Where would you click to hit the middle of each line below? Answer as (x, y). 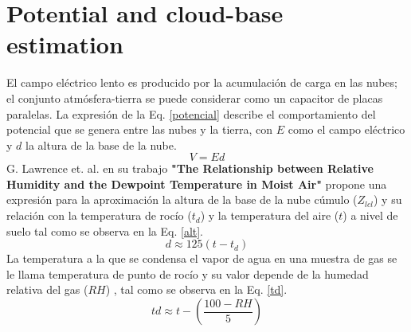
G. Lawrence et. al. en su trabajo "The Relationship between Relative (190, 168)
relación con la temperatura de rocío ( (99, 215)
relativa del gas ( (47, 289)
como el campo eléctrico (346, 129)
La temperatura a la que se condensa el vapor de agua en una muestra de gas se (202, 258)
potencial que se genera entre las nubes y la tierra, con (140, 129)
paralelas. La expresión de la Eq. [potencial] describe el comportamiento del (191, 113)
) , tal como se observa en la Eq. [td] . (196, 289)
